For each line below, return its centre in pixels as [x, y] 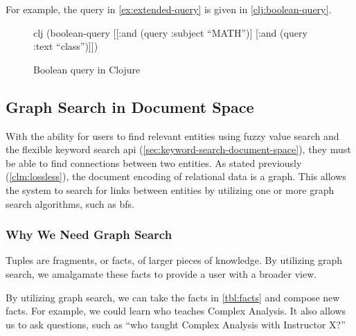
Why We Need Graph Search [89, 235]
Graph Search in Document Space [130, 106]
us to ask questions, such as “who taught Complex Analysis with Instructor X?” [176, 324]
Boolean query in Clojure [87, 69]
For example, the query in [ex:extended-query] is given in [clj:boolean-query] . [169, 9]
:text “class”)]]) [66, 46]
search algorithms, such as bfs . [70, 203]
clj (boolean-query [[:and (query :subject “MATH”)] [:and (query [170, 32]
